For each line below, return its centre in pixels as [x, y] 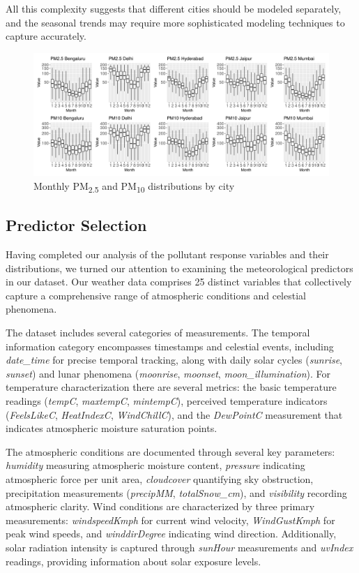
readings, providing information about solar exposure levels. [133, 561]
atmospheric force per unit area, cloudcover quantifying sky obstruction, [160, 479]
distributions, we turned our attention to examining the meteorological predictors [179, 268]
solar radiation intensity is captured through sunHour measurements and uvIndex [179, 547]
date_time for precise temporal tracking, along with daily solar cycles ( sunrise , [174, 360]
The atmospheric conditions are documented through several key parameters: [170, 451]
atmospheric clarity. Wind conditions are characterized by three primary [160, 506]
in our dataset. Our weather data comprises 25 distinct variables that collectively [179, 282]
